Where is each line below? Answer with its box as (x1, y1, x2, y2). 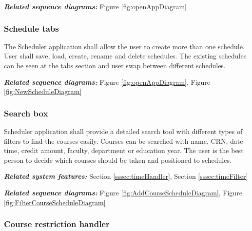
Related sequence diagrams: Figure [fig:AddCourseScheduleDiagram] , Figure (4, 187, 242, 197)
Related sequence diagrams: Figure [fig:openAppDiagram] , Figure (4, 77, 211, 87)
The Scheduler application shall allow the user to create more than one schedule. (4, 41, 245, 51)
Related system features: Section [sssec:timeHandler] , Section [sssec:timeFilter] (4, 171, 248, 181)
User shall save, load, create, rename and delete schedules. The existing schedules (4, 51, 247, 61)
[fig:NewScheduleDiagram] (4, 86, 82, 96)
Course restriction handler (4, 218, 110, 230)
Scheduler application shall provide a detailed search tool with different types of (4, 126, 243, 136)
